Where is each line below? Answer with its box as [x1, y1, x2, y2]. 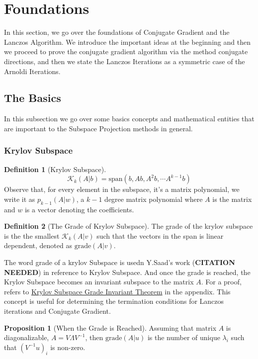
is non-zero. [50, 342, 86, 352]
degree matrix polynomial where [104, 193, 203, 204]
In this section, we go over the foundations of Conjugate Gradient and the [4, 27, 230, 37]
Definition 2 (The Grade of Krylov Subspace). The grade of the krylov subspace [4, 221, 253, 231]
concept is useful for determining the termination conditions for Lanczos [4, 296, 224, 306]
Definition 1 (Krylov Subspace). [4, 164, 106, 174]
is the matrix [212, 193, 252, 204]
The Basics [4, 90, 61, 105]
